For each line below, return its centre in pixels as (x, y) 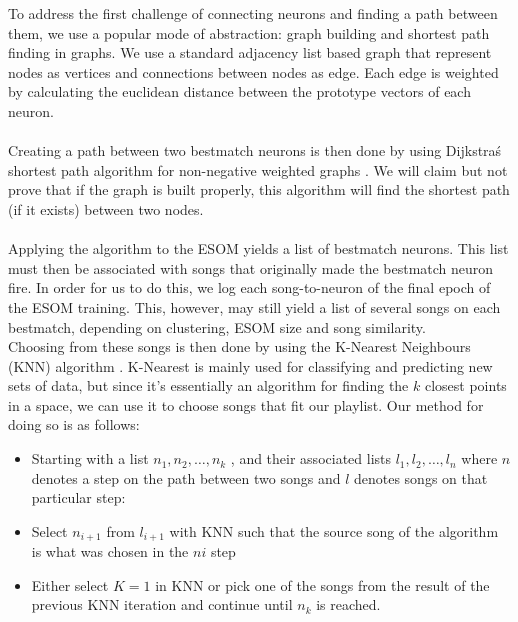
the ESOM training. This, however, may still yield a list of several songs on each (254, 306)
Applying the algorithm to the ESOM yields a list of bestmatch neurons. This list (258, 248)
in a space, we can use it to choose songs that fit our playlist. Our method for (246, 404)
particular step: (78, 497)
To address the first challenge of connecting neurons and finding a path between (253, 13)
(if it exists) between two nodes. (106, 208)
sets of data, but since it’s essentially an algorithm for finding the (208, 385)
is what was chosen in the (110, 551)
